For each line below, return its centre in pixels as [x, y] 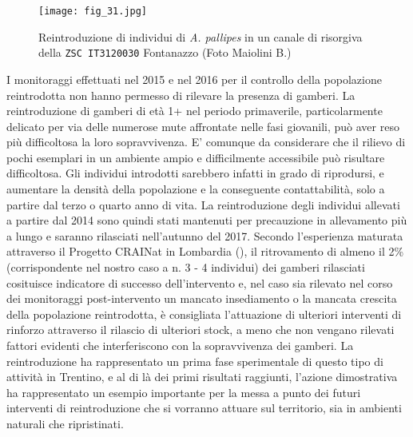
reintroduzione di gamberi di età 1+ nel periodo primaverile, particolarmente [195, 111]
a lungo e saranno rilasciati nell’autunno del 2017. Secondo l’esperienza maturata [205, 235]
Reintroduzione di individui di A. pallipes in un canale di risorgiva [201, 36]
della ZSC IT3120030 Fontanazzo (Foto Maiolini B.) [165, 52]
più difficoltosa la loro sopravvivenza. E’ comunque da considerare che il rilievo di [206, 142]
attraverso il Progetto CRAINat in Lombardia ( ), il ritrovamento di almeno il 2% [205, 251]
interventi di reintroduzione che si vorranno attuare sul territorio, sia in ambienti [204, 408]
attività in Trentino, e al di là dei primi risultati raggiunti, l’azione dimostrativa [202, 377]
